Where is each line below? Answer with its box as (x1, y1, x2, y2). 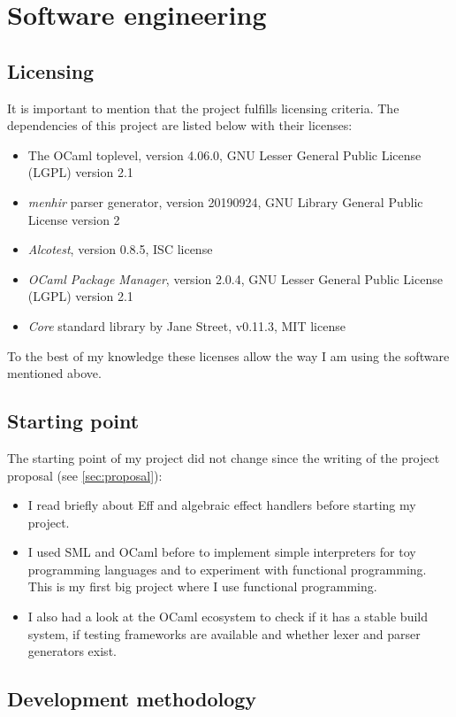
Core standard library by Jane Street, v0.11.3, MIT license (27, 316, 346, 335)
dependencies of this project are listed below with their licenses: (7, 116, 353, 135)
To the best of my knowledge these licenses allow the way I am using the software (7, 346, 450, 365)
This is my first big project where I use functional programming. (27, 577, 377, 596)
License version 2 (27, 210, 120, 228)
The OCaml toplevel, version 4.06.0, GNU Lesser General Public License (27, 145, 422, 164)
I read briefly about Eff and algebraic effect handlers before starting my (27, 496, 416, 514)
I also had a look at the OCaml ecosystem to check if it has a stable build (27, 607, 429, 626)
